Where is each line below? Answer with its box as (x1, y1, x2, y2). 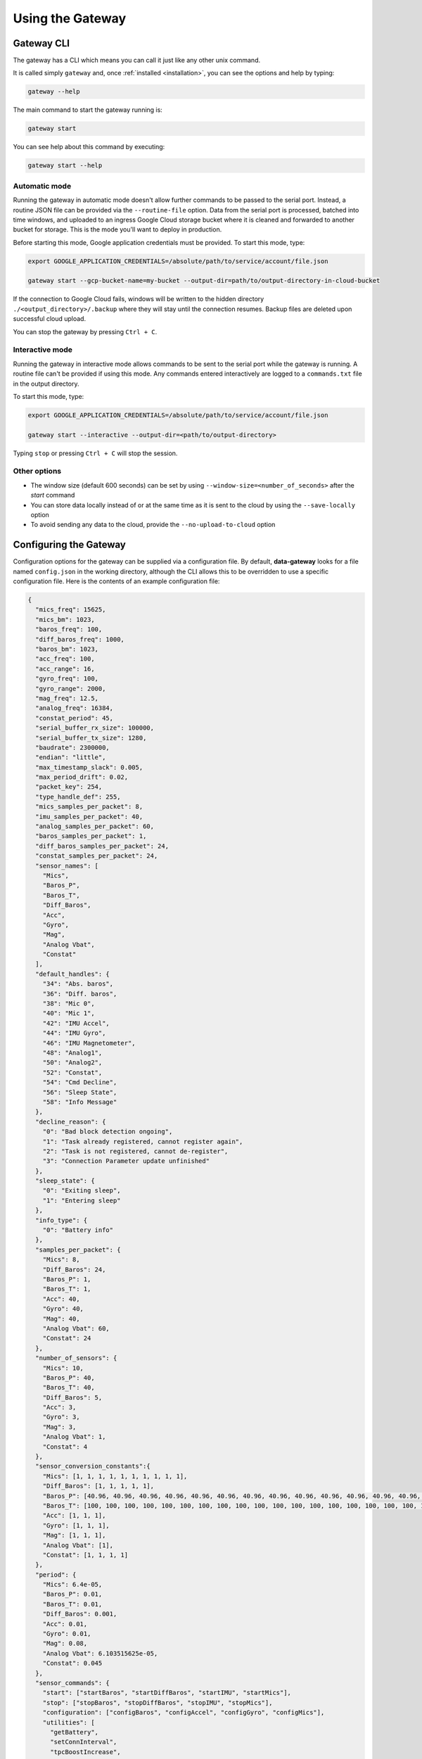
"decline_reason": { (35, 1117, 106, 1126)
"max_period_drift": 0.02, (35, 773, 129, 781)
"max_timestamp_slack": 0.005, (35, 763, 143, 771)
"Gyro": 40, (42, 1305, 84, 1313)
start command (30, 491, 75, 500)
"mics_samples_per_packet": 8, (35, 803, 143, 811)
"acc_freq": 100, (35, 655, 95, 663)
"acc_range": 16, (35, 665, 95, 673)
